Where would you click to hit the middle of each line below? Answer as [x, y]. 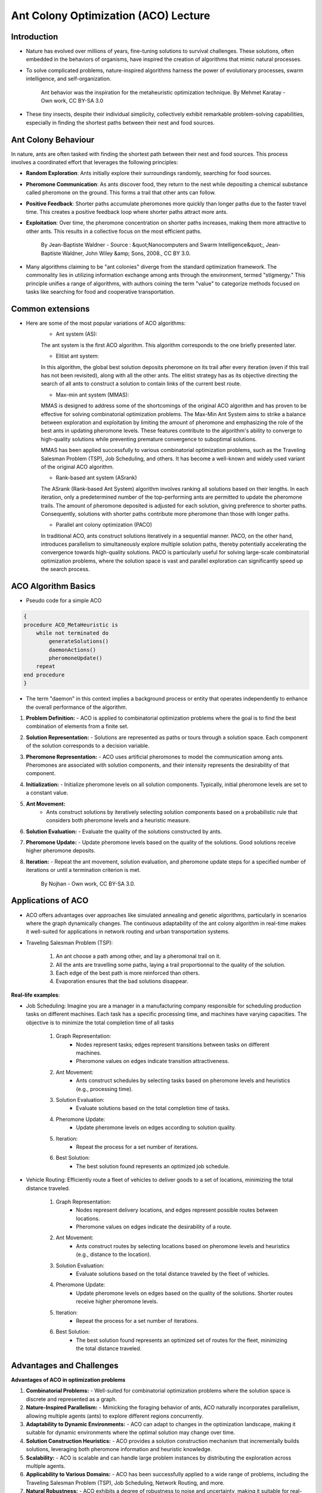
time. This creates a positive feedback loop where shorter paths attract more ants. [127, 212]
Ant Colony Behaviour [53, 139]
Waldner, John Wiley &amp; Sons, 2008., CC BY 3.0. [126, 253]
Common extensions [50, 308]
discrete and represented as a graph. [72, 1399]
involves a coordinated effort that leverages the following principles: [95, 162]
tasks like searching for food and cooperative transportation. [100, 292]
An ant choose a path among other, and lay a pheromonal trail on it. [138, 956]
